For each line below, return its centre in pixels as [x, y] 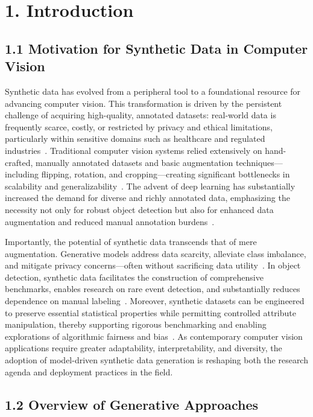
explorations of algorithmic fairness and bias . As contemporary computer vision [154, 336]
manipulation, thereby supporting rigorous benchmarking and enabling [136, 324]
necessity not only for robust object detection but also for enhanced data [139, 209]
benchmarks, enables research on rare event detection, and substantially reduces [153, 289]
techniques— [259, 162]
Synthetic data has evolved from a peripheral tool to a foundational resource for [153, 91]
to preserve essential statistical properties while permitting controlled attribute [150, 312]
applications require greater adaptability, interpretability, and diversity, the [144, 348]
